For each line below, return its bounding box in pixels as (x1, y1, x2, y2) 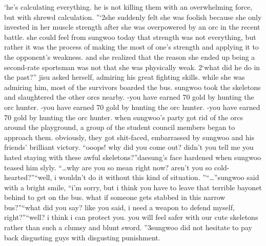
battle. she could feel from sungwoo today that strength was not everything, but (4, 31, 256, 42)
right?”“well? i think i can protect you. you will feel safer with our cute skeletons (4, 212, 258, 222)
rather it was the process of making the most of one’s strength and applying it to (4, 41, 259, 52)
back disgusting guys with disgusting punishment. (4, 232, 160, 242)
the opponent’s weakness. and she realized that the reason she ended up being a (4, 51, 255, 62)
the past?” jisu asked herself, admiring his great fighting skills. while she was (4, 72, 245, 82)
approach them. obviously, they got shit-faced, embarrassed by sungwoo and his (4, 131, 255, 142)
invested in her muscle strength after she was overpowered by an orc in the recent (4, 21, 260, 32)
